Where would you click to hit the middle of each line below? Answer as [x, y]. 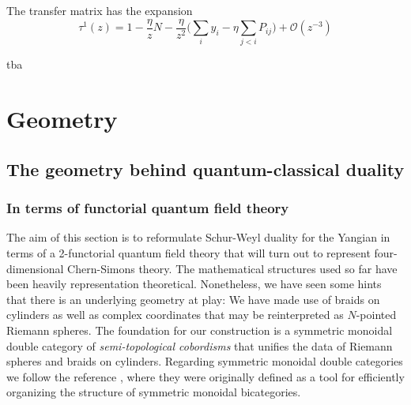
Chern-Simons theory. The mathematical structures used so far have [232, 268]
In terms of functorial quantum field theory [148, 208]
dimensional [35, 268]
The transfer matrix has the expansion [100, 10]
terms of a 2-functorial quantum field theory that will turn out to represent [189, 252]
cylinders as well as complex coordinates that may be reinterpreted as [175, 315]
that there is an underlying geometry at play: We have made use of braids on [193, 299]
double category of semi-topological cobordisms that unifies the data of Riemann [200, 345]
